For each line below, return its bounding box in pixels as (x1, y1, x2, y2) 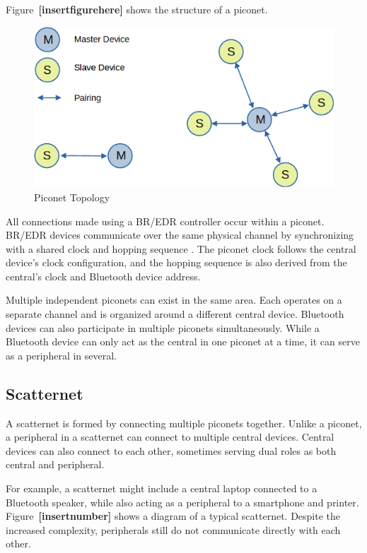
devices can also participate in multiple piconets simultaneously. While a (6, 320, 320, 335)
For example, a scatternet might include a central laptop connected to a (6, 481, 318, 496)
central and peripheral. (6, 457, 105, 472)
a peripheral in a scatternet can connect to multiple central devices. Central (6, 429, 334, 444)
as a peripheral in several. (6, 347, 117, 362)
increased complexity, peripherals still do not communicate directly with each (6, 522, 341, 537)
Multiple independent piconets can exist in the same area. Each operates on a (6, 292, 342, 307)
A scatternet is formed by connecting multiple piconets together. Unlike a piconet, (6, 415, 362, 430)
